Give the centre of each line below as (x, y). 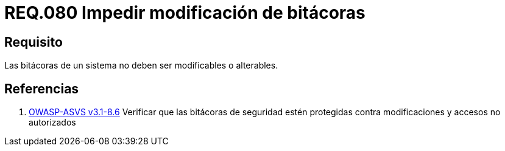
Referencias (42, 89)
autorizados (52, 122)
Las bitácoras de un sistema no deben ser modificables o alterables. (141, 65)
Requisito (34, 42)
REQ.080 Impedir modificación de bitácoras (185, 13)
